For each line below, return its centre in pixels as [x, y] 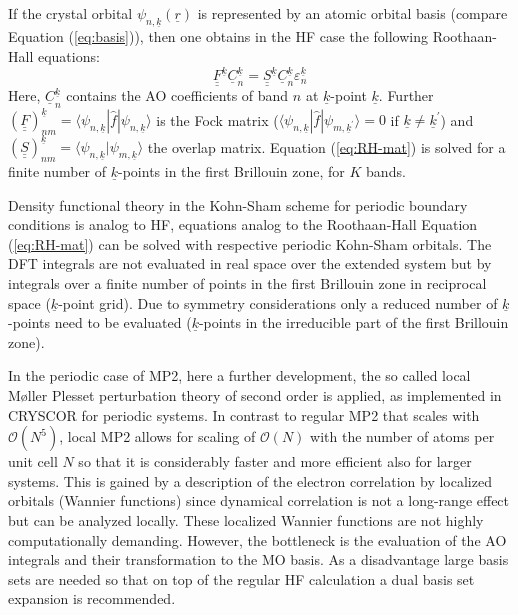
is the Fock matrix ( [217, 119]
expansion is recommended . [92, 598]
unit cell [33, 461]
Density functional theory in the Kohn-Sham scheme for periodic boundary [238, 204]
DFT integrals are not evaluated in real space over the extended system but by [250, 263]
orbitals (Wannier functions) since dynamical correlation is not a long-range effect [259, 500]
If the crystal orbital [70, 13]
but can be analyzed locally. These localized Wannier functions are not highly [246, 520]
